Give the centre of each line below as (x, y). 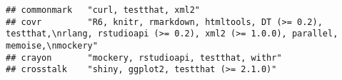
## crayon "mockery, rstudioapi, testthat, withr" (144, 57)
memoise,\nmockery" (52, 45)
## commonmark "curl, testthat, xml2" (103, 10)
